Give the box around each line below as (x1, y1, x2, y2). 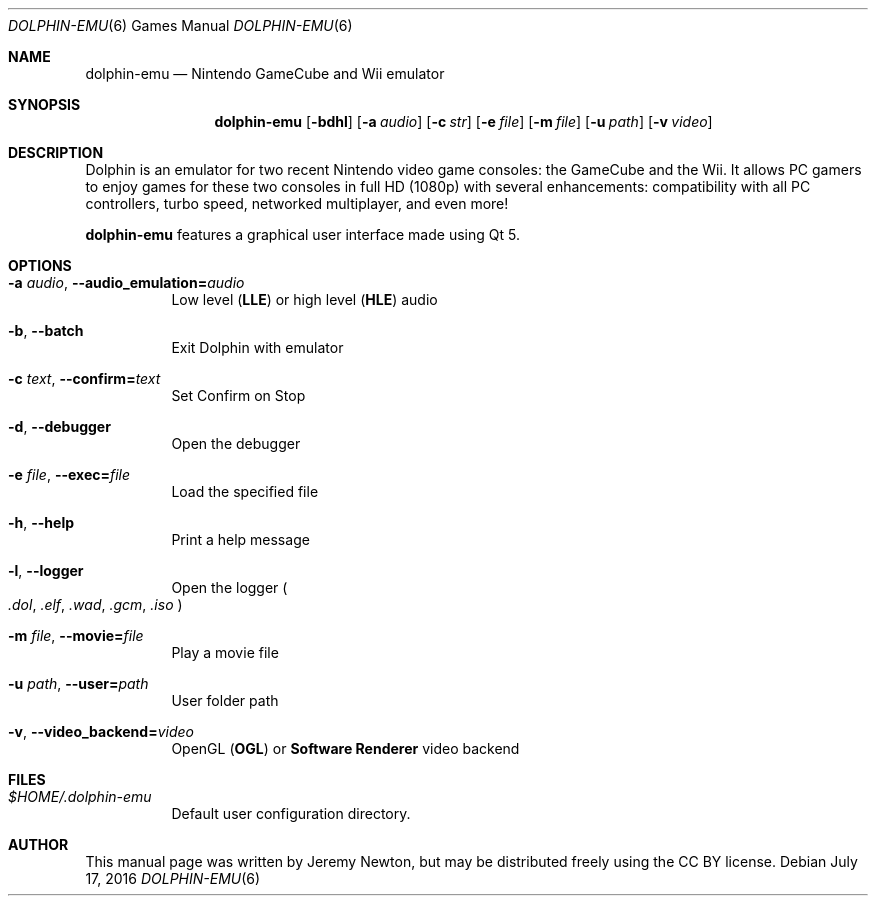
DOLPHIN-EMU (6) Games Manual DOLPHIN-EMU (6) (8, 17, 353, 34)
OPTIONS (8, 257, 72, 274)
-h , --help (8, 514, 75, 531)
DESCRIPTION (8, 144, 104, 161)
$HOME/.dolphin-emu (8, 788, 152, 805)
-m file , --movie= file (8, 627, 144, 644)
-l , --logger (8, 562, 84, 579)
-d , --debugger (8, 418, 111, 435)
